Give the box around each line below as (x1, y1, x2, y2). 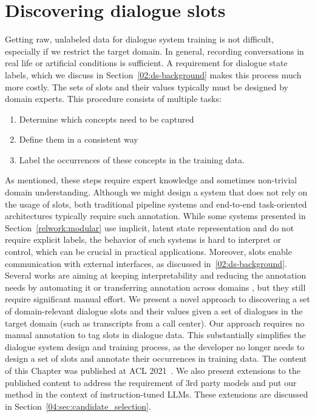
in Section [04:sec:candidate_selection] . (5, 399, 151, 412)
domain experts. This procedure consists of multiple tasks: (5, 92, 222, 105)
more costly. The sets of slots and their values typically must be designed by (5, 80, 288, 93)
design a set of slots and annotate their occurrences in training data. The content (5, 352, 307, 365)
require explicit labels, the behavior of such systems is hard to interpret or (5, 233, 281, 246)
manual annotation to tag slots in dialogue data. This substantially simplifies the (5, 328, 306, 341)
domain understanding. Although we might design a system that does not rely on (5, 186, 308, 198)
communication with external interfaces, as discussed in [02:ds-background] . (5, 257, 287, 270)
